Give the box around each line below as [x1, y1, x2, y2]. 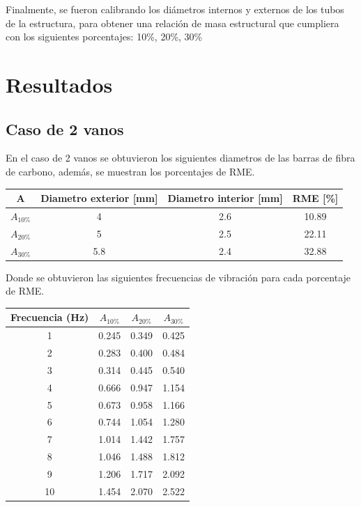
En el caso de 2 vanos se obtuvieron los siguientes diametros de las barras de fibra [6, 150, 355, 165]
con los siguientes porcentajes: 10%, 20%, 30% [6, 29, 203, 44]
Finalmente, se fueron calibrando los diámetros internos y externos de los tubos [6, 2, 344, 16]
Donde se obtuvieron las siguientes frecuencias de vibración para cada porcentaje [6, 270, 351, 284]
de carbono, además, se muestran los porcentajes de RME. [6, 164, 255, 178]
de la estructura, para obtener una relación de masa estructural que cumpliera [6, 15, 339, 30]
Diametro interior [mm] [167, 191, 283, 205]
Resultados [6, 70, 113, 98]
